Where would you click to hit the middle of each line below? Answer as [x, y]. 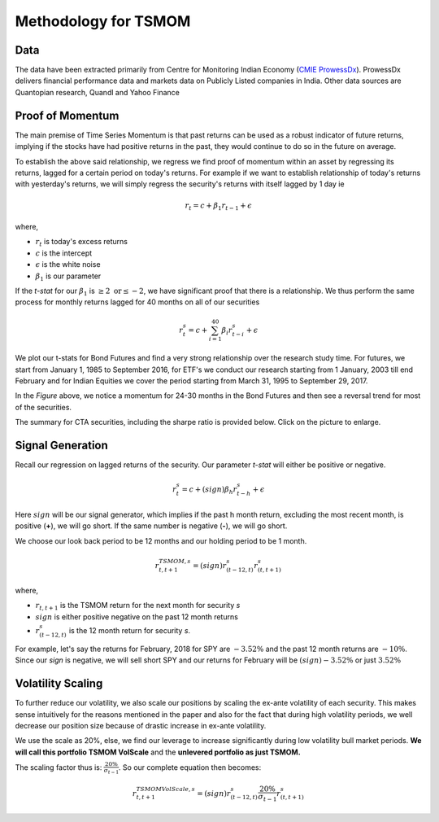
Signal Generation [62, 446]
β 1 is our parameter [68, 277]
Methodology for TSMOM [103, 21]
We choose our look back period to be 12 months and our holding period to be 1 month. [161, 540]
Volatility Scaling [59, 684]
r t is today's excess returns [81, 243]
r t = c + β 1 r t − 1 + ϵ [218, 206]
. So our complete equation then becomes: [190, 767]
